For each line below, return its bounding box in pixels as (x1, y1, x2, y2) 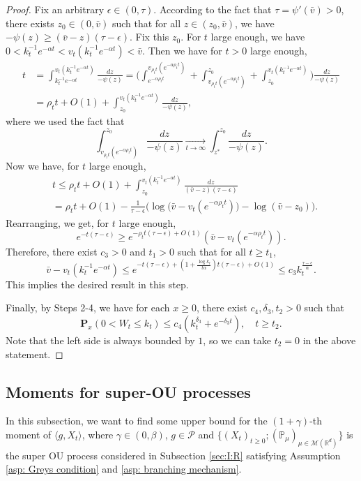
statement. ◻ (6, 346, 63, 361)
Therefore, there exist (6, 244, 98, 258)
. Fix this (129, 29, 169, 44)
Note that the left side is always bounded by (6, 332, 195, 347)
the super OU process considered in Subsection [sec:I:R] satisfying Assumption (6, 447, 341, 462)
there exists (6, 15, 54, 30)
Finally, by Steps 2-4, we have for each (6, 300, 170, 315)
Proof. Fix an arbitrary (6, 2, 105, 16)
